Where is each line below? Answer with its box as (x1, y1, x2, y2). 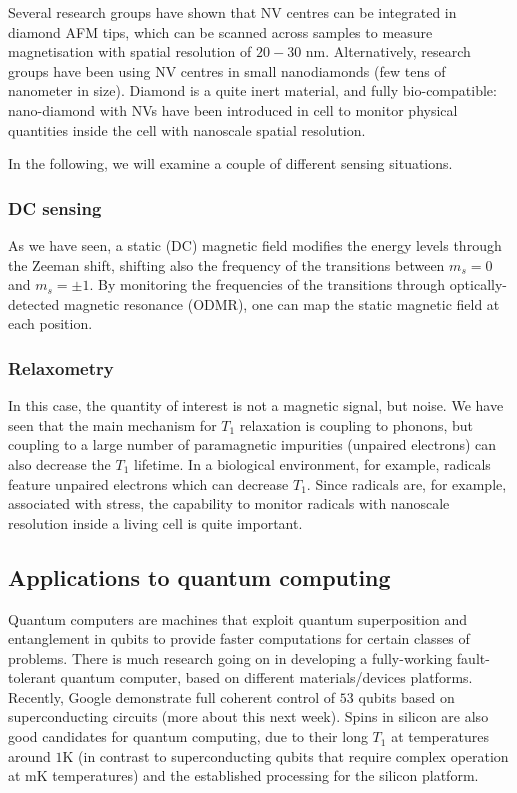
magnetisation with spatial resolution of (8, 41, 252, 62)
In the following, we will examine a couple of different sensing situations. (8, 153, 453, 174)
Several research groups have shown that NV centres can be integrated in (8, 2, 457, 22)
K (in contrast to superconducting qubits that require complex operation (62, 745, 509, 766)
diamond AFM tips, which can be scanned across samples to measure (8, 21, 433, 42)
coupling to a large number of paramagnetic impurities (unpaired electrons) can (8, 434, 497, 455)
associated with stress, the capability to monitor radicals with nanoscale (8, 493, 450, 514)
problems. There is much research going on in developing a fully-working (8, 647, 453, 668)
